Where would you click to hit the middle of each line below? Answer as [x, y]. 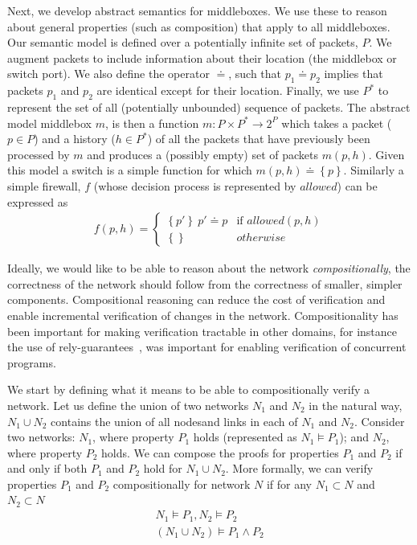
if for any [289, 484]
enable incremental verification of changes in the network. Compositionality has [203, 315]
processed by [39, 154]
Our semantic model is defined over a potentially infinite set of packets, [183, 42]
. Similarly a [374, 170]
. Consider [380, 421]
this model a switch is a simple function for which [130, 170]
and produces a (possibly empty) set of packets [203, 154]
